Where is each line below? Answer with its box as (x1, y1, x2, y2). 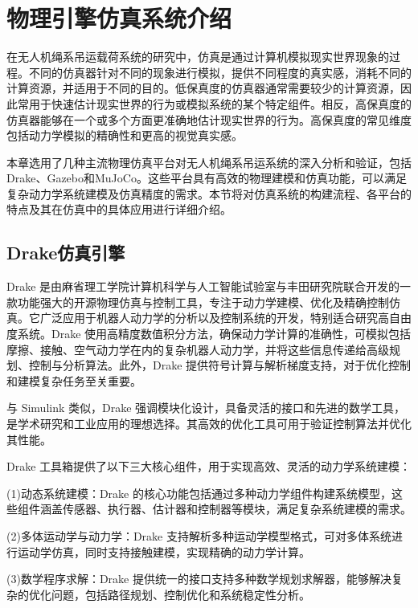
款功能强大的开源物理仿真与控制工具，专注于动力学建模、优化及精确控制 (6, 293, 389, 310)
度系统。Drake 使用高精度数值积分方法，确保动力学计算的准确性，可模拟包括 (6, 325, 412, 342)
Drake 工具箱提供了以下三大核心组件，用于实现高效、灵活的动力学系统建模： (6, 458, 412, 475)
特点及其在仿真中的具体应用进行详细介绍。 (6, 201, 232, 218)
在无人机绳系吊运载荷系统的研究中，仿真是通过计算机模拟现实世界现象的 (6, 48, 389, 65)
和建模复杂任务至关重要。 (6, 372, 141, 389)
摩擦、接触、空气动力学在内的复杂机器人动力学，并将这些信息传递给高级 (6, 341, 389, 357)
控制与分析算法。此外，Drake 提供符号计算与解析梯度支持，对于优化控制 (28, 357, 412, 373)
